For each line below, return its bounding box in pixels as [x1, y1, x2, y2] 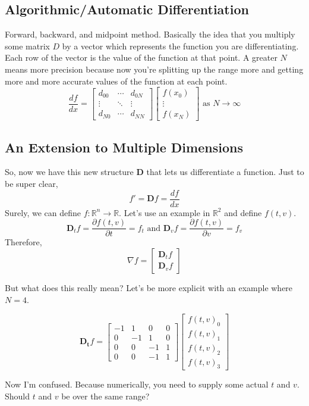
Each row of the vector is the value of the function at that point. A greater [5, 51, 278, 64]
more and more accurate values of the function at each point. [5, 74, 228, 87]
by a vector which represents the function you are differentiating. [62, 39, 299, 52]
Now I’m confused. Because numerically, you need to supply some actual [5, 378, 269, 391]
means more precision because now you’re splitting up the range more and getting [5, 63, 304, 75]
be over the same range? [61, 390, 150, 402]
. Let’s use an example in [119, 206, 210, 218]
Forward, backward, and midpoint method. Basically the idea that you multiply [5, 28, 295, 40]
